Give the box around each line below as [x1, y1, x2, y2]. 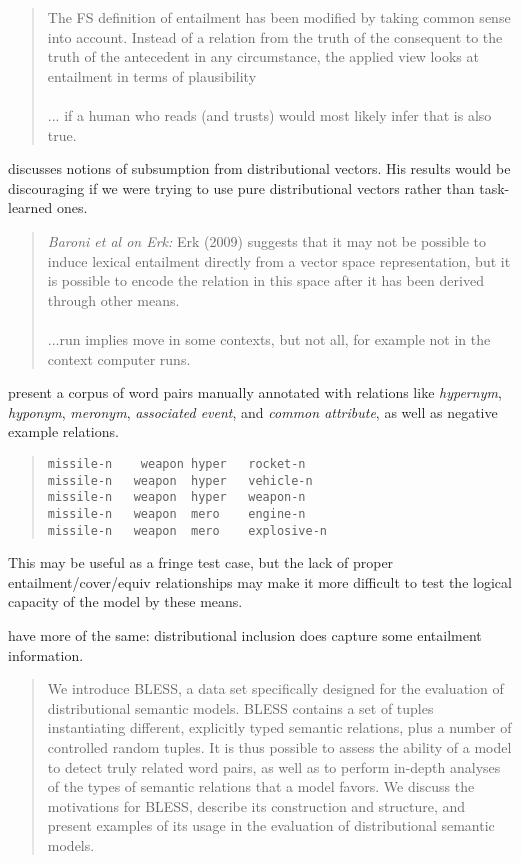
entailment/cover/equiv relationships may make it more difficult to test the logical [8, 571, 512, 592]
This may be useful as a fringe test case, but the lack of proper [8, 552, 394, 573]
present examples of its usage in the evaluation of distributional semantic [47, 815, 495, 836]
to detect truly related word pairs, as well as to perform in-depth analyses [47, 756, 501, 777]
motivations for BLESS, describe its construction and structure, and [47, 795, 466, 816]
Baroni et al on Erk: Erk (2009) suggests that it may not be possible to [47, 230, 487, 251]
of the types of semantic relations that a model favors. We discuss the [47, 776, 475, 797]
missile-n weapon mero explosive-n [47, 523, 327, 538]
